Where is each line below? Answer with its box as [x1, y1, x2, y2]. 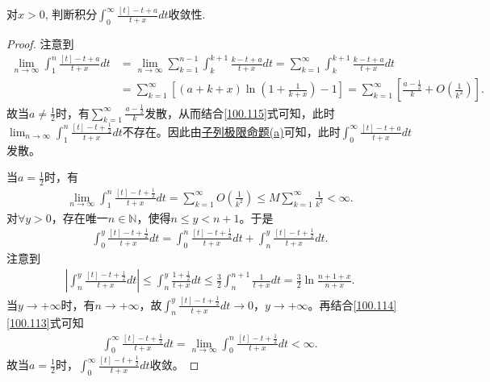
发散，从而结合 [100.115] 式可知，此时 [144, 104, 335, 121]
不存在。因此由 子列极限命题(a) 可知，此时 [122, 122, 341, 139]
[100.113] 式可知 [6, 314, 84, 331]
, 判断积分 [44, 6, 98, 23]
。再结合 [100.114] [308, 296, 397, 313]
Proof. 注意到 [6, 35, 74, 52]
